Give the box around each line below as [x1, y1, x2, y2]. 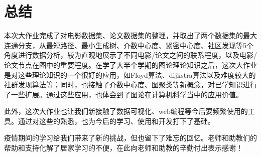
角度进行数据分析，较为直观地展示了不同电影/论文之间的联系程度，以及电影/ [4, 50, 257, 60]
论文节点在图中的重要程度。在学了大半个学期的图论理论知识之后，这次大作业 [4, 59, 257, 70]
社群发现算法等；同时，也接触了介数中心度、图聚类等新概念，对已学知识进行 [4, 79, 257, 90]
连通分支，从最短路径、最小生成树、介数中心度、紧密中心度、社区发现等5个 [4, 40, 253, 50]
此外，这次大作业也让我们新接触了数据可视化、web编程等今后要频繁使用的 [4, 106, 248, 116]
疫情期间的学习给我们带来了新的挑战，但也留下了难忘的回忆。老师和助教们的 [4, 132, 257, 143]
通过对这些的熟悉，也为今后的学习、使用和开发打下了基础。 [18, 115, 215, 126]
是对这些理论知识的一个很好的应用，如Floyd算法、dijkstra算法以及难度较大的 [4, 69, 256, 80]
